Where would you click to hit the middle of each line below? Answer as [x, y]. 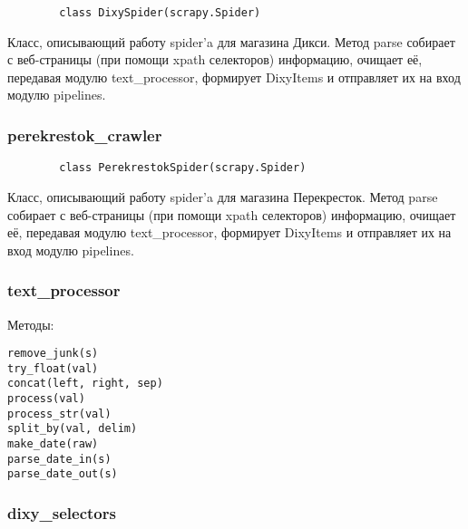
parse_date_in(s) [59, 459]
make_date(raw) [53, 444]
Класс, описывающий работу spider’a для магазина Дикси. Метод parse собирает [231, 41]
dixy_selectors [62, 512]
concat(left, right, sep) [85, 384]
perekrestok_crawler [85, 135]
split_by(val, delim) [73, 429]
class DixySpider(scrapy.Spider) [160, 13]
